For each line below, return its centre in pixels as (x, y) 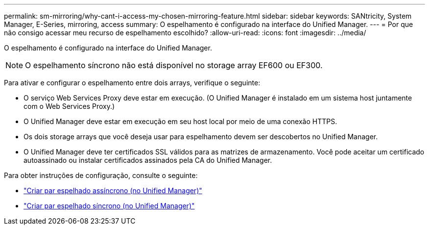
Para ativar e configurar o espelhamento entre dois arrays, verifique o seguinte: (132, 83)
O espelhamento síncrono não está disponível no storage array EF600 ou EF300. (174, 65)
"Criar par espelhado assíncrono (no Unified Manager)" (113, 191)
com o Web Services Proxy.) (69, 106)
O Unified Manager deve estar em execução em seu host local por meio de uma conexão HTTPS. (180, 121)
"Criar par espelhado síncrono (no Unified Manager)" (109, 206)
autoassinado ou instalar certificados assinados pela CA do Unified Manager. (148, 160)
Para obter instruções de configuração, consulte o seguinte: (101, 175)
